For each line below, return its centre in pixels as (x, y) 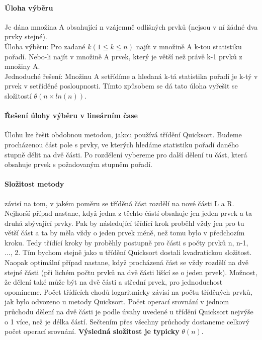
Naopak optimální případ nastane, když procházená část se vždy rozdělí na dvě (126, 262)
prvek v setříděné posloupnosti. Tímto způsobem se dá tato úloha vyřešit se (121, 86)
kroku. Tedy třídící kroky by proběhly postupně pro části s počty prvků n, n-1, (126, 242)
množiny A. (22, 66)
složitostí (18, 95)
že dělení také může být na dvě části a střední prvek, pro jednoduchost (114, 282)
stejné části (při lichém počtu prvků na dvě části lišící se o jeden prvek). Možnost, (131, 272)
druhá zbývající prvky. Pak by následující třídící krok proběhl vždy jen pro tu (124, 223)
